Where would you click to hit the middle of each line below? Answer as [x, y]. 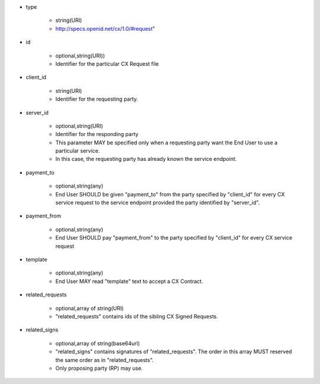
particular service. [78, 151]
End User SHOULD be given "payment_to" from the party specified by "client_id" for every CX [170, 194]
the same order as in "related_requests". [105, 360]
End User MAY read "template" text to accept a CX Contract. [129, 281]
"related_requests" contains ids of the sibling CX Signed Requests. [137, 316]
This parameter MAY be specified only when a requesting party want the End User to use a [167, 143]
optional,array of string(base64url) [98, 343]
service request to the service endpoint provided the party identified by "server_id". [158, 203]
